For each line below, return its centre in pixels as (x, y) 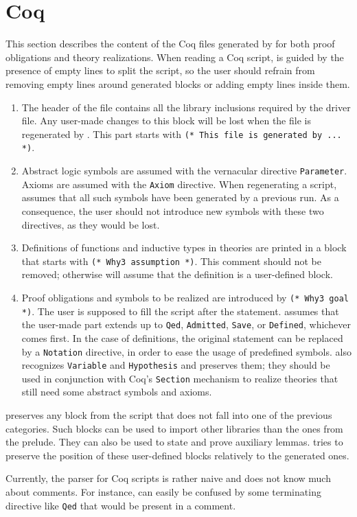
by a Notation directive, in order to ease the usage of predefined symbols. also (186, 351)
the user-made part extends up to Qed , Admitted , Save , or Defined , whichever (186, 324)
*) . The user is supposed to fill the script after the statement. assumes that (180, 311)
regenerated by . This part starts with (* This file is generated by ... (182, 134)
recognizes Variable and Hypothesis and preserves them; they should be (176, 365)
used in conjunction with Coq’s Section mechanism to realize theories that (180, 378)
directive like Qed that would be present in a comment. (121, 505)
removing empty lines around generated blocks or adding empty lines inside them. (178, 83)
